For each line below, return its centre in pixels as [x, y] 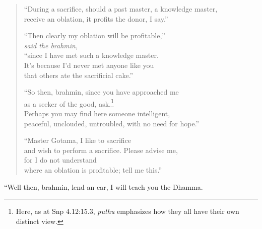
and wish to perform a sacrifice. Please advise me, [101, 150]
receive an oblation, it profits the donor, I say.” [96, 18]
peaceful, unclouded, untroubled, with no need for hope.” [112, 123]
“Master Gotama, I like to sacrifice [78, 140]
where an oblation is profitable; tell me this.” [93, 169]
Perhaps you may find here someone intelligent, [97, 113]
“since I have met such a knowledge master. [91, 55]
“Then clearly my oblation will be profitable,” [94, 35]
